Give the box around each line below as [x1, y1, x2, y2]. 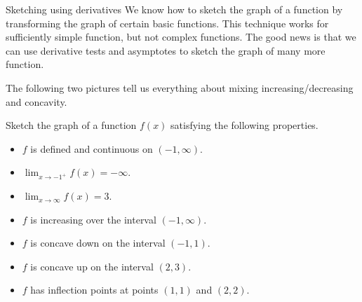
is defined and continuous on [30, 141, 153, 156]
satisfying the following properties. [170, 118, 319, 132]
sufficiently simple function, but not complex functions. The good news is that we [6, 29, 356, 44]
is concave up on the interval [30, 259, 154, 273]
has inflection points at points [30, 282, 159, 297]
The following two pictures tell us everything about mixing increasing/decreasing [6, 80, 354, 95]
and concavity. [6, 94, 67, 109]
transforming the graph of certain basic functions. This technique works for [6, 15, 329, 30]
